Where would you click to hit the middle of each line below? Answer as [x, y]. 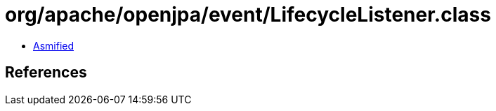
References [46, 73]
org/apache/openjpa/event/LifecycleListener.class [248, 15]
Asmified [54, 45]
